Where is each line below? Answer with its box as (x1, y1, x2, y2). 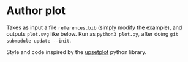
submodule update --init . (6, 36, 72, 44)
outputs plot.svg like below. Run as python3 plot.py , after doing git (6, 30, 179, 37)
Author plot (6, 4, 66, 18)
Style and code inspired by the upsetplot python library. (6, 48, 147, 55)
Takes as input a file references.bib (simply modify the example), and (6, 24, 182, 31)
